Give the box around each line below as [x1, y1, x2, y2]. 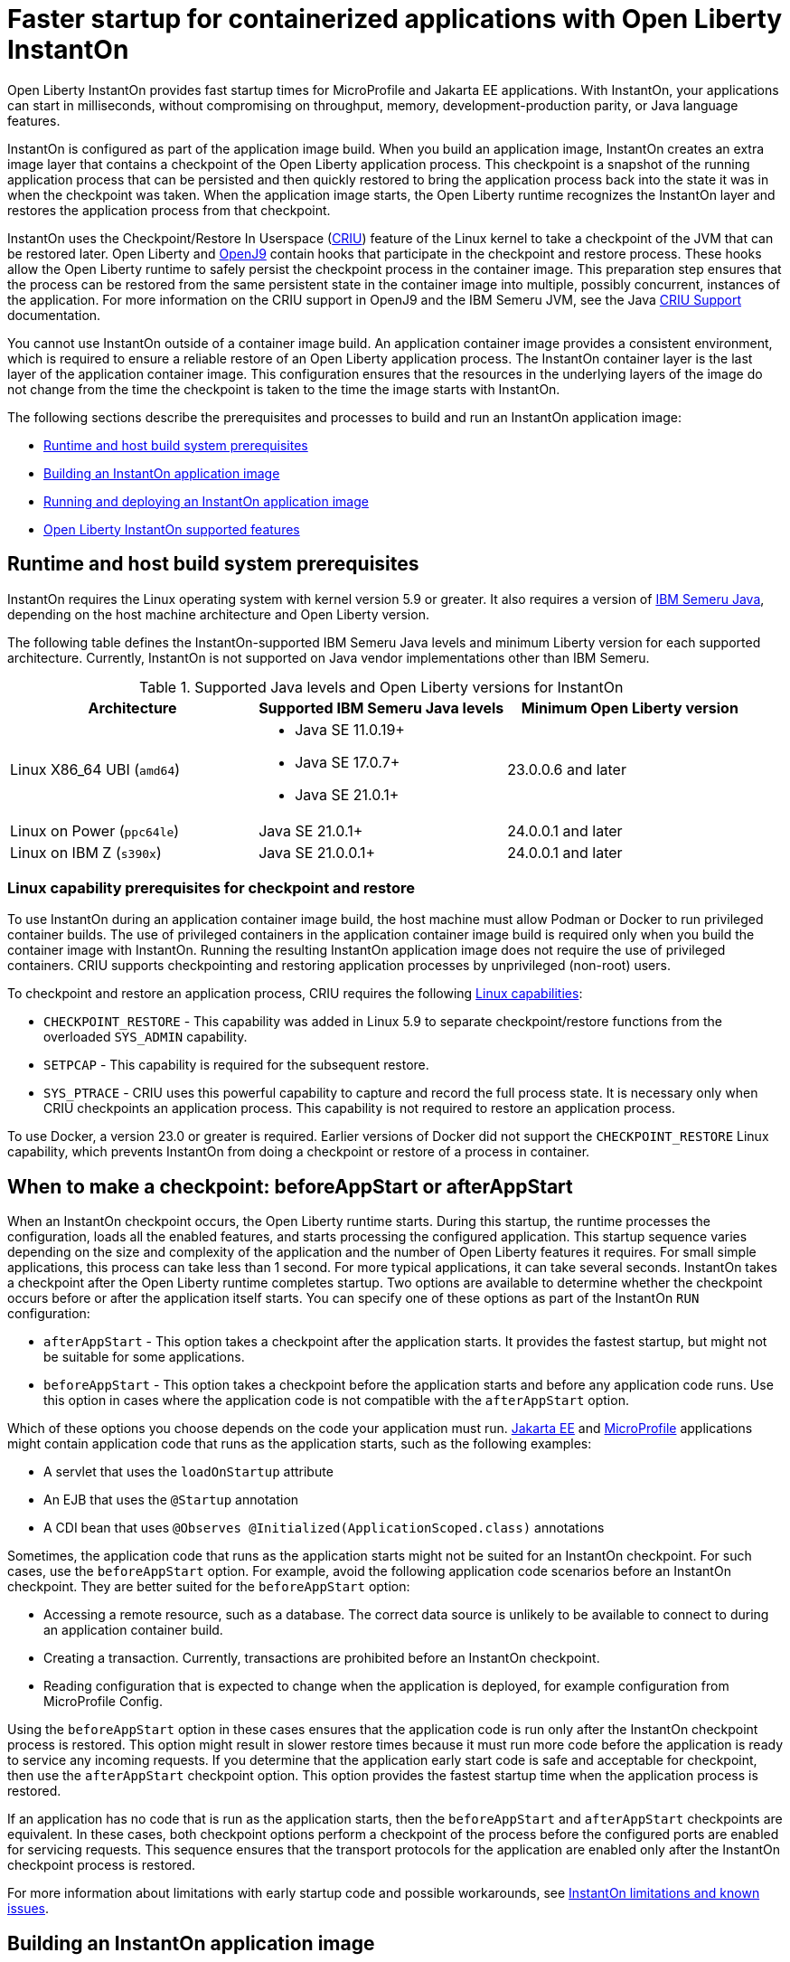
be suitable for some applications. [43, 1349, 245, 1365]
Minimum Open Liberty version [521, 698, 738, 717]
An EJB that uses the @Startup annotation [43, 1492, 299, 1508]
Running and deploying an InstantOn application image [43, 493, 369, 509]
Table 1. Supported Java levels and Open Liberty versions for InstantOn [139, 677, 624, 696]
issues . [7, 1901, 50, 1917]
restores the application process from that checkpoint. [7, 202, 331, 218]
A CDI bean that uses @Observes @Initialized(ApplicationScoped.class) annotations [43, 1520, 605, 1536]
